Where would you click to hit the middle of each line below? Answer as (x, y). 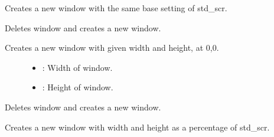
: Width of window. (77, 67)
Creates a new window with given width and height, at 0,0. (112, 48)
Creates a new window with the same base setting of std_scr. (116, 8)
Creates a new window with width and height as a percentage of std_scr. (137, 127)
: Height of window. (78, 87)
